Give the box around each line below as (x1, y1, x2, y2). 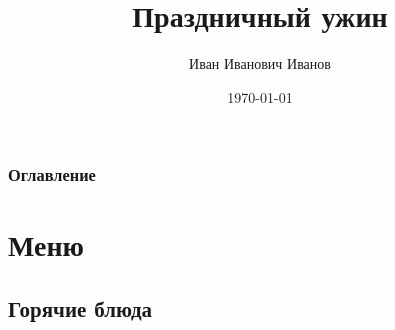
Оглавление (8, 162, 96, 187)
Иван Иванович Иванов (189, 53, 331, 74)
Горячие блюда (8, 293, 153, 323)
